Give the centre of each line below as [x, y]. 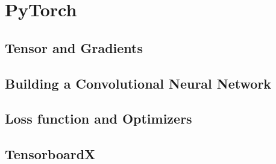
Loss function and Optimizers [99, 118]
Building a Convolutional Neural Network [138, 83]
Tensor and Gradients [74, 47]
